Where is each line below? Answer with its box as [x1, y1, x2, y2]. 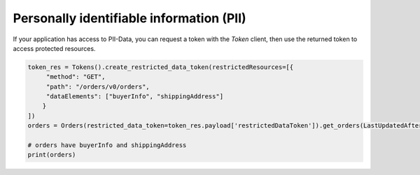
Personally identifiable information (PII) [13, 10, 246, 26]
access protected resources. [13, 44, 96, 52]
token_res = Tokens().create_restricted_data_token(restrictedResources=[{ [27, 63, 294, 71]
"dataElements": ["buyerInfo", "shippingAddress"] [45, 93, 224, 100]
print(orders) [27, 151, 76, 159]
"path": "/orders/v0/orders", [45, 82, 150, 91]
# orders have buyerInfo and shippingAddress [27, 142, 187, 149]
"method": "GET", [45, 73, 106, 81]
